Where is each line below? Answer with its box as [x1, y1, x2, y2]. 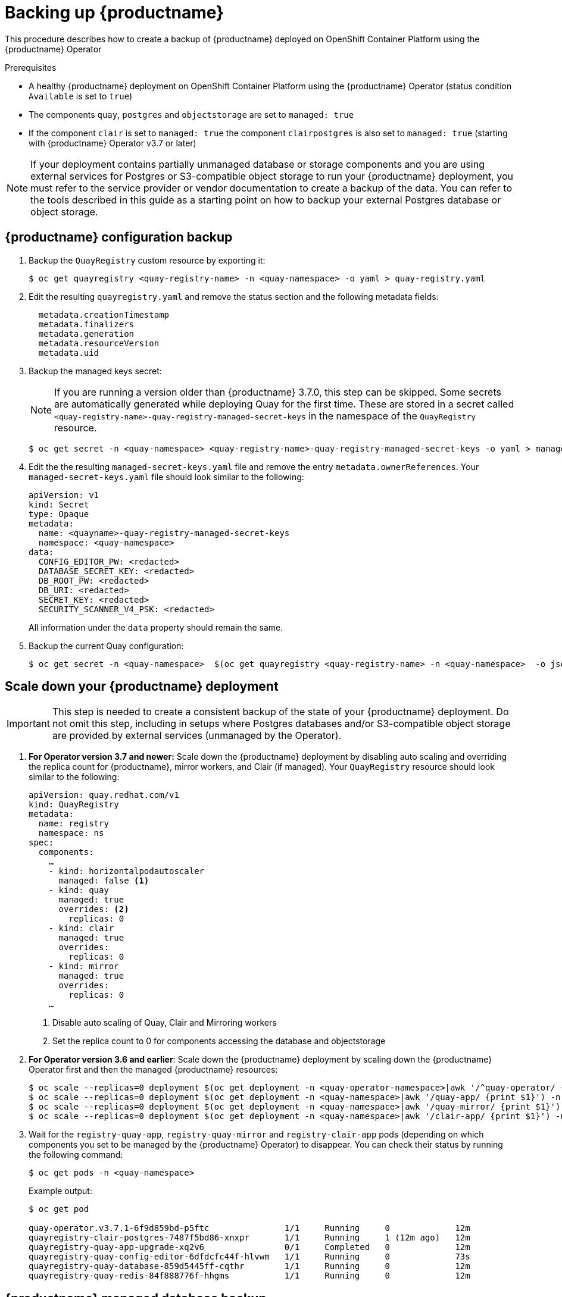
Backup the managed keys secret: [29, 365, 162, 376]
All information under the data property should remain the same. [29, 622, 283, 632]
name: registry [38, 819, 109, 829]
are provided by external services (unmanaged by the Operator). [52, 729, 342, 742]
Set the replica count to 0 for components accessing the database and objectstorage [52, 1036, 386, 1047]
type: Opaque [29, 509, 89, 519]
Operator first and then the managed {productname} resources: [29, 1064, 278, 1075]
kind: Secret [29, 499, 89, 509]
